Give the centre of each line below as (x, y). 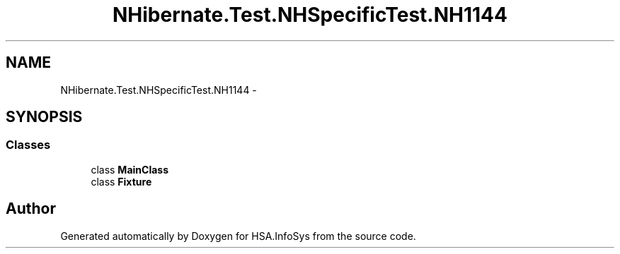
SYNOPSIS (44, 117)
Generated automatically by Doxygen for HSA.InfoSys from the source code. (238, 236)
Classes (28, 145)
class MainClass (130, 169)
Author (31, 209)
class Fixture (121, 181)
